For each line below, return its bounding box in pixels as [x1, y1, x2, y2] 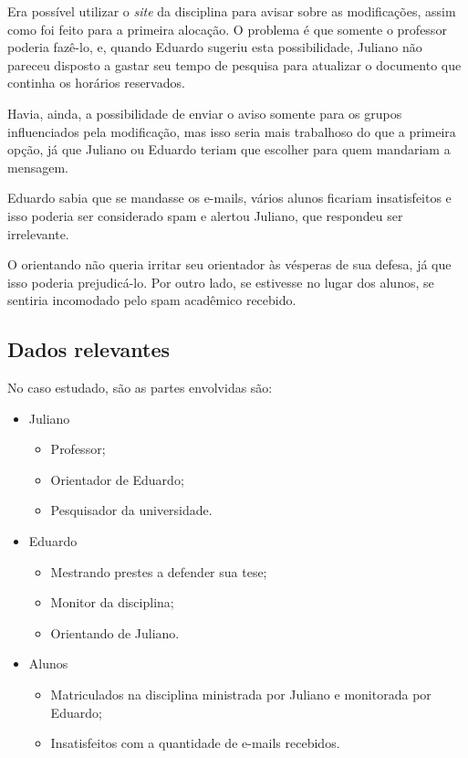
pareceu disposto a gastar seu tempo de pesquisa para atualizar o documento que [7, 55, 462, 74]
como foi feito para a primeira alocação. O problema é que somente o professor [7, 19, 447, 38]
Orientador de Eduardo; [50, 469, 184, 489]
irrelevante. [7, 224, 69, 243]
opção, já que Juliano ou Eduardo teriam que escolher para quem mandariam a [7, 140, 451, 159]
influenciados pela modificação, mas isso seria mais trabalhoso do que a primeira [7, 121, 456, 141]
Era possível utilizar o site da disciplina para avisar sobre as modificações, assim [7, 2, 456, 20]
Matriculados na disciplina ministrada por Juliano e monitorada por [50, 685, 432, 704]
